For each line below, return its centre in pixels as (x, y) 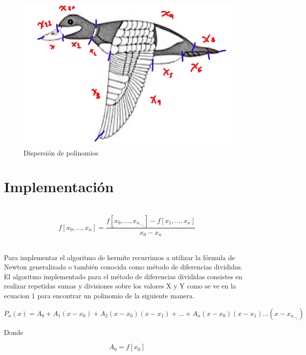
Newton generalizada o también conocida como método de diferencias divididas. (123, 267)
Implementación (59, 187)
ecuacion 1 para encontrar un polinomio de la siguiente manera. (99, 295)
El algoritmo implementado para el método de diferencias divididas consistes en (123, 276)
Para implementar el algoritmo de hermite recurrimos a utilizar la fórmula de (120, 257)
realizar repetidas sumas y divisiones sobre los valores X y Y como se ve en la (120, 286)
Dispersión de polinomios (61, 153)
